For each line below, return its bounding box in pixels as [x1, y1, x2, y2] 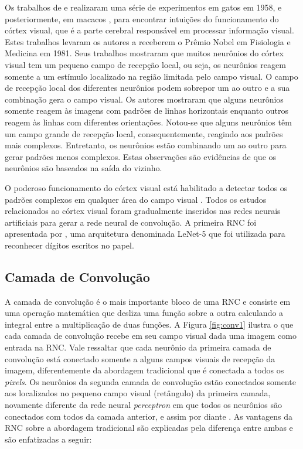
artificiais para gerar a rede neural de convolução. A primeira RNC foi [5, 216, 257, 228]
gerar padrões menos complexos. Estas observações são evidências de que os [5, 150, 277, 162]
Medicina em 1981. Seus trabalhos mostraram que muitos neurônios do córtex [5, 47, 284, 59]
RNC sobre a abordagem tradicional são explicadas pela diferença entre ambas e [5, 421, 293, 434]
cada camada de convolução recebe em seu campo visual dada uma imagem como [5, 329, 297, 342]
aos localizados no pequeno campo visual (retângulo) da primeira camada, [5, 387, 271, 399]
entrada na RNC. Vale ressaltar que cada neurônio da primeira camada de [5, 341, 271, 353]
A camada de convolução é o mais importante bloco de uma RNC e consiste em [5, 295, 291, 307]
